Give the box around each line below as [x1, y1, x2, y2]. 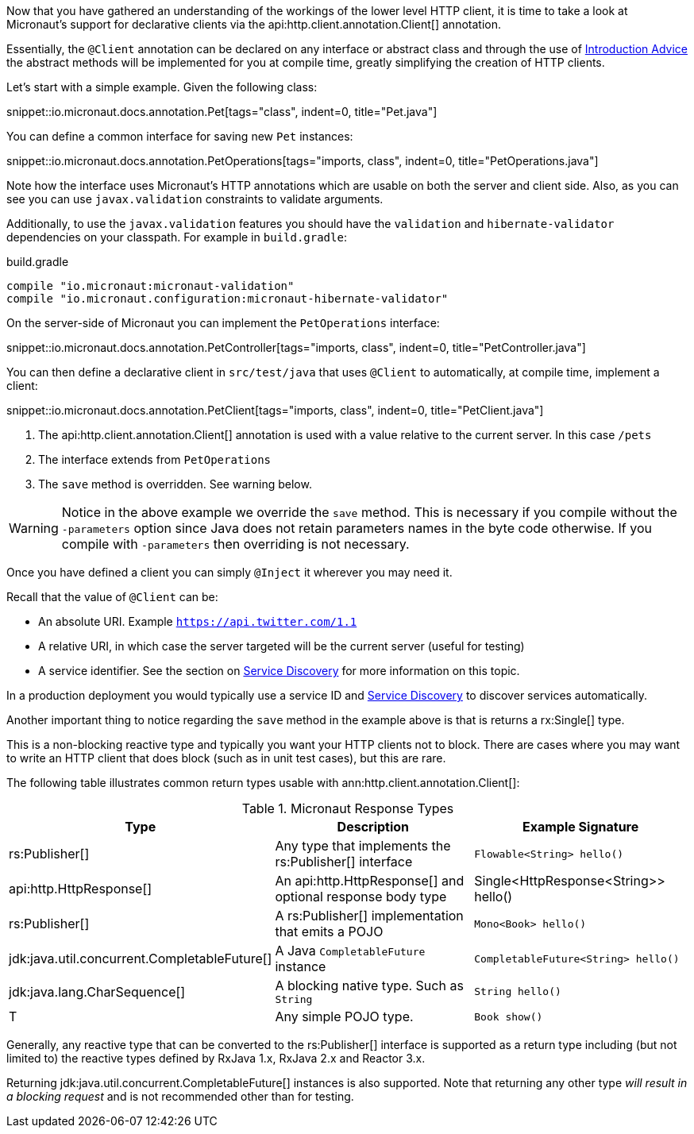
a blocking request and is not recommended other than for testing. [6, 1090, 354, 1103]
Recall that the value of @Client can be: [6, 590, 218, 604]
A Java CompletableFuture [275, 943, 426, 958]
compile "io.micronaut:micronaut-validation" [6, 280, 295, 292]
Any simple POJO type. [275, 1009, 414, 1024]
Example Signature [522, 819, 639, 835]
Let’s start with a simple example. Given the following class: [6, 80, 318, 94]
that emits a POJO [275, 924, 384, 939]
